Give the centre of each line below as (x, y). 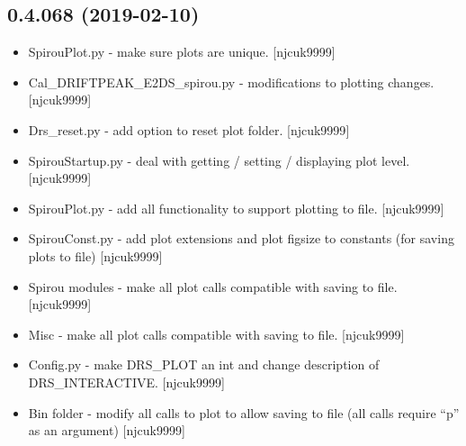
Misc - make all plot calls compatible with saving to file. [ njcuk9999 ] (216, 334)
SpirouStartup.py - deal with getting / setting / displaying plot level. (219, 160)
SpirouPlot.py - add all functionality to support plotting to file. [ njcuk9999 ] (236, 208)
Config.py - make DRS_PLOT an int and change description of (204, 364)
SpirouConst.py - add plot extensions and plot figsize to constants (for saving (241, 238)
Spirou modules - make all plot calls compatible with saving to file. (213, 286)
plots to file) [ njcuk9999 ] (95, 255)
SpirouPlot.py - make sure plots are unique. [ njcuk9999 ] (182, 52)
